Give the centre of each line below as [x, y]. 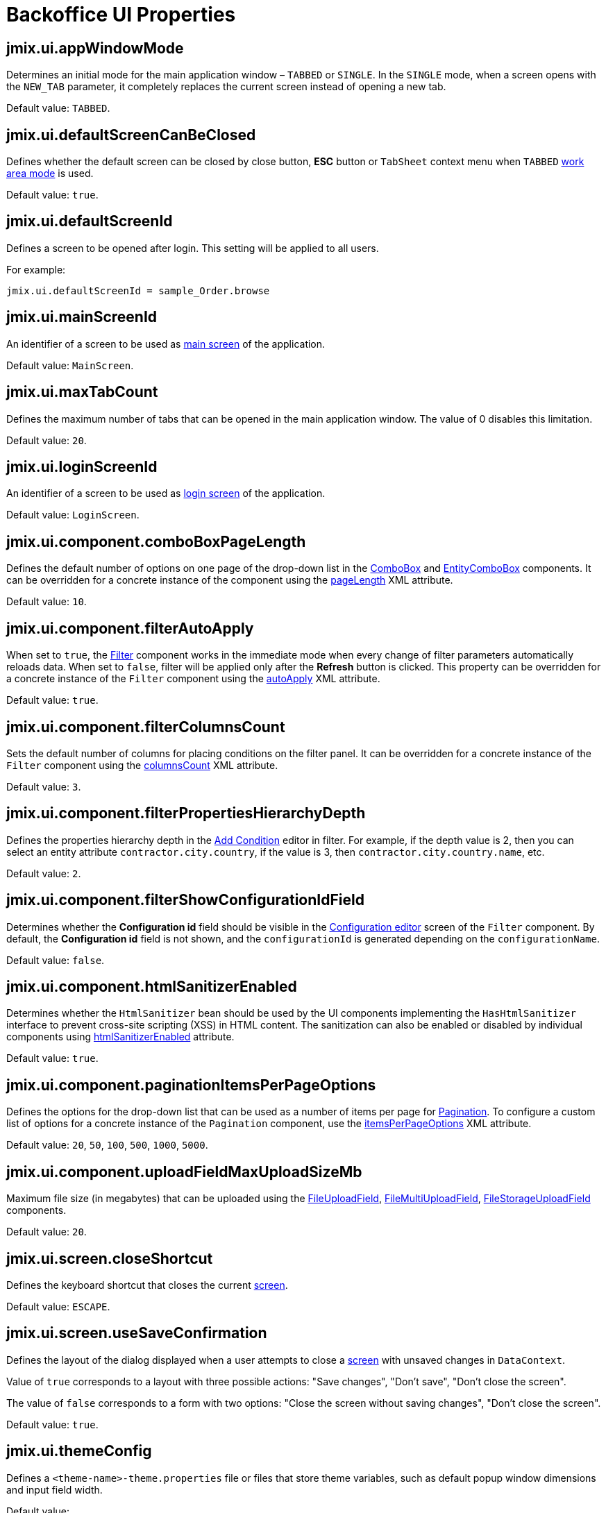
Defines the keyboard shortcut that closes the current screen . [147, 1285]
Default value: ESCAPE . [58, 1306]
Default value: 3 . [44, 786]
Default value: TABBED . [58, 108]
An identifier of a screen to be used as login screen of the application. [166, 493]
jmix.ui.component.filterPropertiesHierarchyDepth [186, 813]
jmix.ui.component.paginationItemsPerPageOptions [191, 1085]
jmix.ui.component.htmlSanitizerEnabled [152, 987]
